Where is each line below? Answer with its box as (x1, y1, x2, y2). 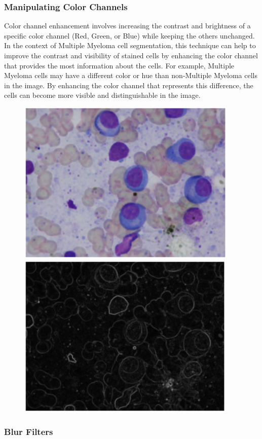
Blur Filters (4, 425, 53, 438)
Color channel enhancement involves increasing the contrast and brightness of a (4, 20, 251, 31)
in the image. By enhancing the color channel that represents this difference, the (4, 80, 253, 90)
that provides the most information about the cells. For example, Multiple (4, 60, 235, 70)
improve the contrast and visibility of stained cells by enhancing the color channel (4, 50, 258, 60)
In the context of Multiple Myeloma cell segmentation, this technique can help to (4, 40, 256, 51)
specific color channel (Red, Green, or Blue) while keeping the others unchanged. (4, 30, 255, 41)
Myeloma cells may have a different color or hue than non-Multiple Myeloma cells (4, 70, 257, 81)
